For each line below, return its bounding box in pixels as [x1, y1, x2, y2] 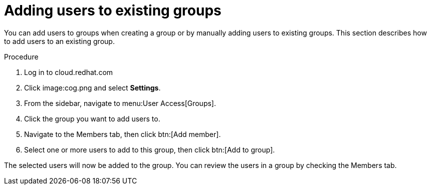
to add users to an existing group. [4, 36, 115, 45]
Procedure [4, 52, 39, 61]
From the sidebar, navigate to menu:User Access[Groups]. [24, 98, 216, 107]
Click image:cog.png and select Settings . [24, 83, 161, 92]
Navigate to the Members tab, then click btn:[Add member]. [24, 129, 221, 138]
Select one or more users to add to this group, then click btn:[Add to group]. [24, 145, 275, 154]
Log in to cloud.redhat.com [24, 67, 113, 76]
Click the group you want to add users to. [24, 114, 160, 123]
